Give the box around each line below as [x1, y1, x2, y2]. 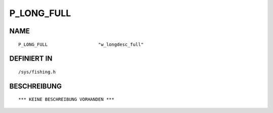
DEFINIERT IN [9, 54, 53, 63]
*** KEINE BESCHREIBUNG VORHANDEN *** [18, 96, 115, 102]
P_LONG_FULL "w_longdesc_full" [18, 41, 144, 47]
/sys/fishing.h [18, 69, 56, 75]
